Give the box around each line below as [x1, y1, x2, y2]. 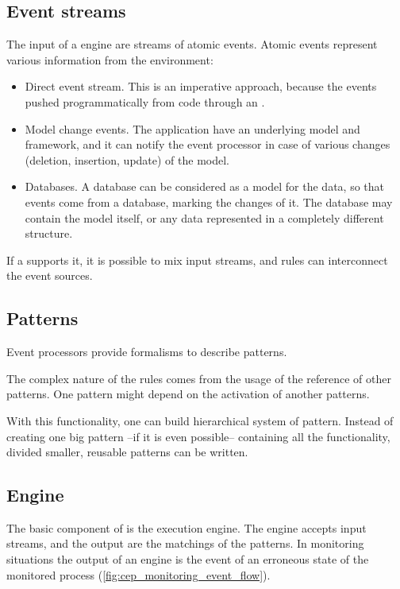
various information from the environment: [6, 51, 213, 68]
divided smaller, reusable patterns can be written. [6, 444, 248, 460]
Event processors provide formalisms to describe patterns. [6, 343, 287, 360]
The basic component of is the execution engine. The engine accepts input [6, 519, 367, 536]
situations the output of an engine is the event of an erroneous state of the [6, 551, 369, 568]
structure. [25, 225, 73, 242]
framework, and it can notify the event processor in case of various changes [25, 136, 390, 153]
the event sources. [6, 267, 93, 284]
